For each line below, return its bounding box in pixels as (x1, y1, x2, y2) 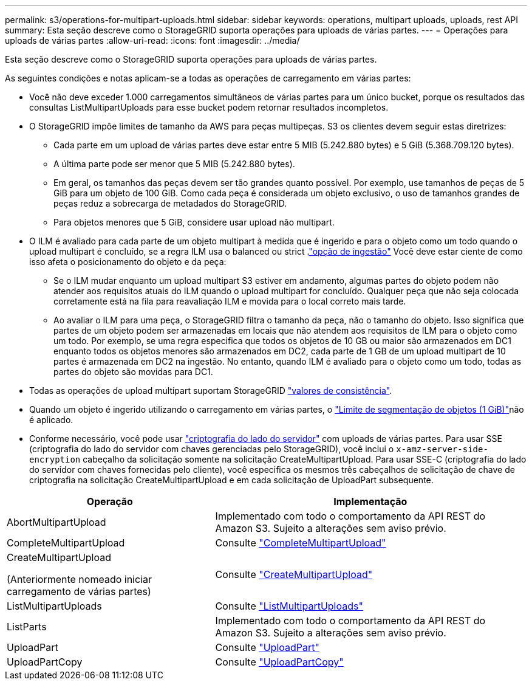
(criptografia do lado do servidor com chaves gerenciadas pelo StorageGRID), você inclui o (29, 444, 394, 454)
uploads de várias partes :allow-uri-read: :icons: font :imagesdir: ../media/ (5, 35, 300, 46)
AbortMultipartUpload (7, 516, 106, 528)
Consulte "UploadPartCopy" (215, 656, 344, 668)
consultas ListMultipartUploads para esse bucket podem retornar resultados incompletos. (29, 102, 389, 112)
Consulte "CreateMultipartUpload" (215, 568, 373, 580)
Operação (86, 495, 133, 508)
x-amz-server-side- (396, 444, 488, 454)
